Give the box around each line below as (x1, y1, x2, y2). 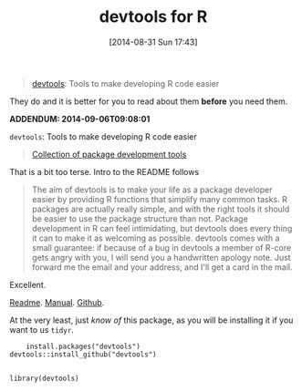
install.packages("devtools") (26, 342, 141, 351)
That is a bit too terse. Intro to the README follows (9, 166, 200, 177)
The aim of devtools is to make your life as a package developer (31, 184, 273, 195)
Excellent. (9, 279, 47, 290)
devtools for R (99, 6, 208, 27)
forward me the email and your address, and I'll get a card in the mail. (31, 262, 294, 273)
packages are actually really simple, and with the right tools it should (31, 203, 290, 214)
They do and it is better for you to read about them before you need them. (9, 96, 288, 107)
